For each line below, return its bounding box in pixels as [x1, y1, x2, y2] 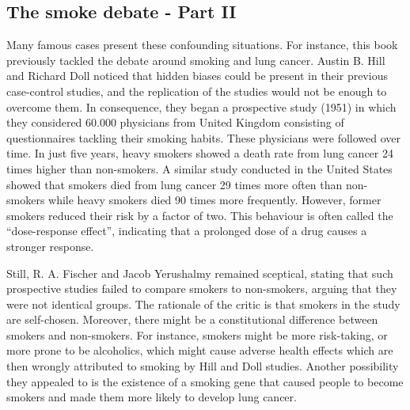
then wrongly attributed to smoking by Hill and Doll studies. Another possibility [6, 358, 399, 374]
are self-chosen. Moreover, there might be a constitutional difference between [6, 311, 378, 328]
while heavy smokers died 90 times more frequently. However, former [48, 192, 382, 208]
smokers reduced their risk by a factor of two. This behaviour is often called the [6, 207, 393, 223]
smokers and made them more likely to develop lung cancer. [6, 389, 297, 405]
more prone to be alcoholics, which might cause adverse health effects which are [6, 342, 393, 359]
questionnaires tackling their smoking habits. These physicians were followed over [6, 129, 401, 146]
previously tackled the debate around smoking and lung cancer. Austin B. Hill [6, 51, 385, 68]
